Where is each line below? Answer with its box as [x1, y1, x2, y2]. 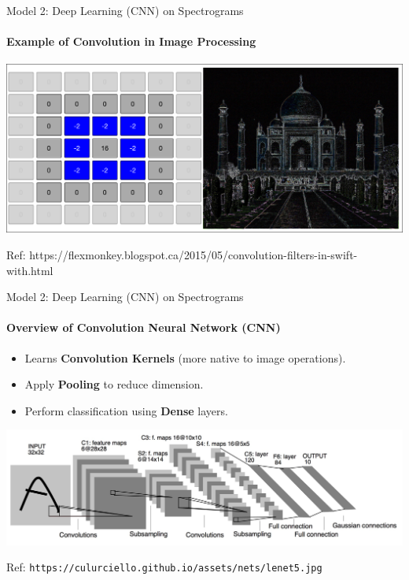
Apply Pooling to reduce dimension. [24, 376, 204, 392]
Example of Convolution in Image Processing [6, 33, 256, 50]
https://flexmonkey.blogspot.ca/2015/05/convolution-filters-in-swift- [29, 247, 358, 263]
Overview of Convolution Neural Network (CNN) [6, 319, 281, 336]
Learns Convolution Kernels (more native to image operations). [24, 349, 346, 366]
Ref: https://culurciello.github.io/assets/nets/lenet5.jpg [6, 559, 322, 575]
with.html [6, 262, 53, 278]
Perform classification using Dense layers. [24, 402, 228, 418]
